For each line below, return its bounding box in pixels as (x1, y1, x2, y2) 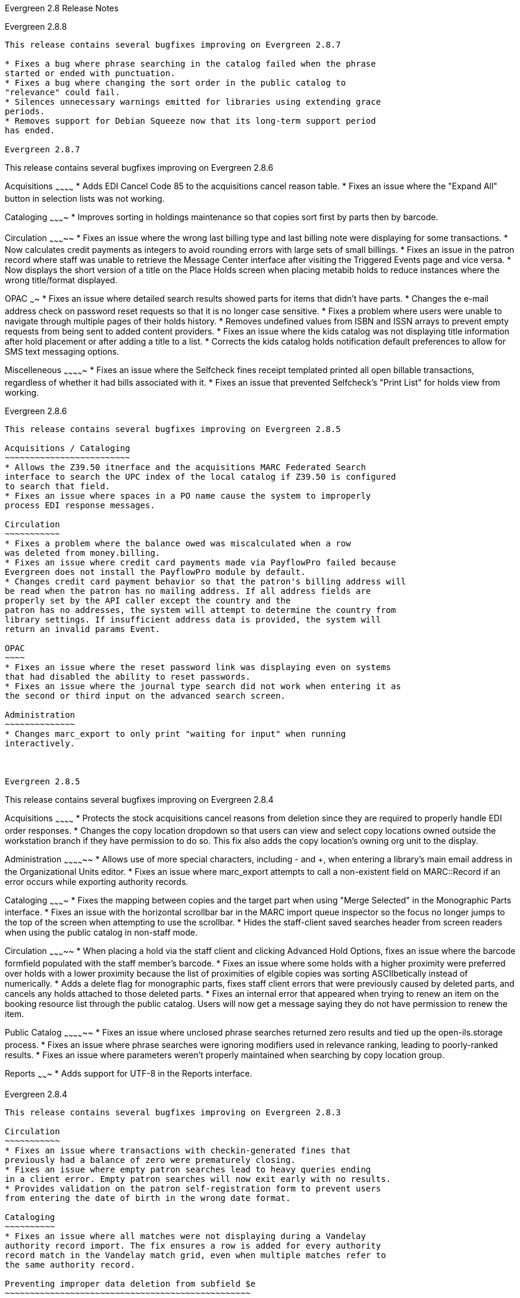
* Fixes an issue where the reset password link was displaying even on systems (5, 662, 391, 672)
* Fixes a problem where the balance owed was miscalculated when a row (5, 538, 351, 548)
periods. (5, 107, 45, 116)
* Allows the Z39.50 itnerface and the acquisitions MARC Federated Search (5, 462, 366, 472)
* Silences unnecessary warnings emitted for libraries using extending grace (5, 97, 381, 107)
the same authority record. (5, 1259, 136, 1269)
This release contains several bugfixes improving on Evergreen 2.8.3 (5, 1107, 341, 1117)
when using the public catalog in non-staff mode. (5, 927, 198, 938)
